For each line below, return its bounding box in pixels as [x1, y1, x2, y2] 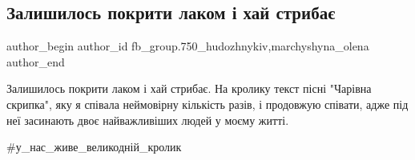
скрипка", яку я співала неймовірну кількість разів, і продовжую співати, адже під [6, 95, 409, 112]
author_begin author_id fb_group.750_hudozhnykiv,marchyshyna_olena [6, 38, 369, 54]
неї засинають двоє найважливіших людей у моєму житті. [6, 111, 289, 128]
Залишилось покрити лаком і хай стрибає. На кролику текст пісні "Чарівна [6, 80, 372, 97]
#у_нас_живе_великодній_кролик [6, 138, 182, 155]
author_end [6, 53, 65, 70]
